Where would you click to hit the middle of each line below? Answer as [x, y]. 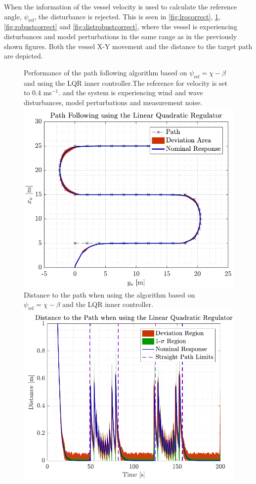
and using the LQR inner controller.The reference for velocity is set [126, 83]
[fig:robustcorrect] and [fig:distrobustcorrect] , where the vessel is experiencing [121, 27]
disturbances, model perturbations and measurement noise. [113, 102]
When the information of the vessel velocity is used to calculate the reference [121, 6]
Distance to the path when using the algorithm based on [109, 294]
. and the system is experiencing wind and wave [131, 92]
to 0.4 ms [38, 92]
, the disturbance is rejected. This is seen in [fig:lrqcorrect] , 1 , [127, 16]
